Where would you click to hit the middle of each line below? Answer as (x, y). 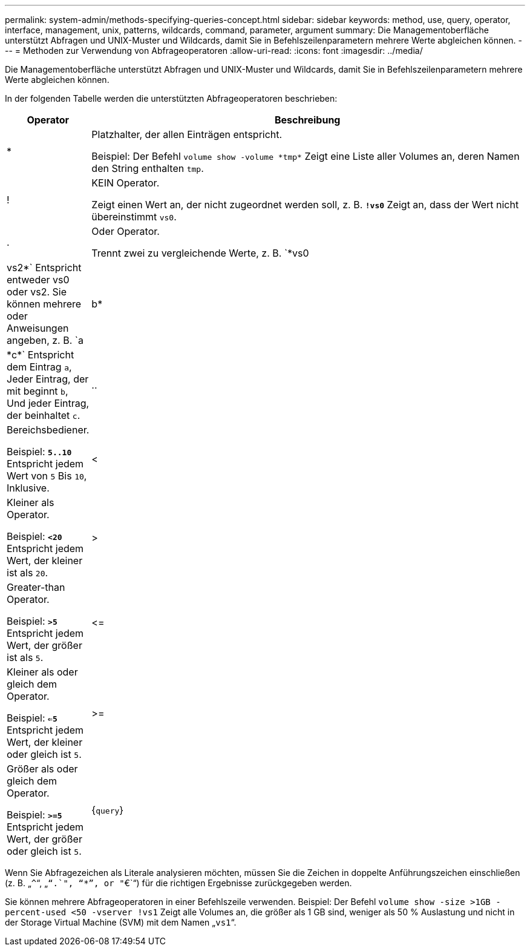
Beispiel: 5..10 (39, 452)
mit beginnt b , (38, 391)
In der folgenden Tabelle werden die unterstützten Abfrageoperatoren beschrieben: (171, 98)
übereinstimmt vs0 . (134, 217)
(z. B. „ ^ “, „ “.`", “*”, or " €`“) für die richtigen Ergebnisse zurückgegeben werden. (178, 883)
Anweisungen (38, 328)
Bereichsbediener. (48, 430)
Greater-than (36, 587)
